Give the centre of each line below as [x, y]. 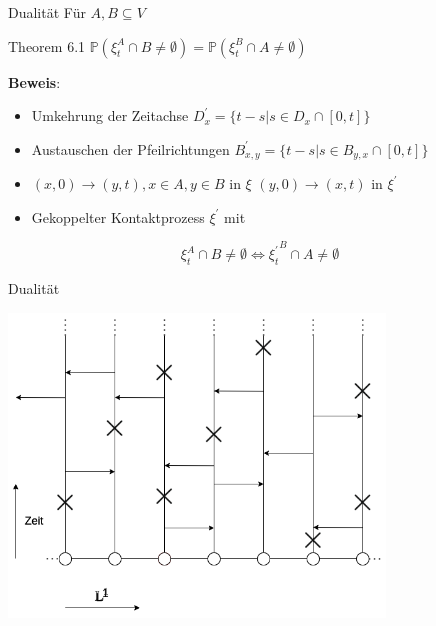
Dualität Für [47, 12]
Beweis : [34, 81]
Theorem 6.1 [47, 45]
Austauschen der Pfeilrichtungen [130, 148]
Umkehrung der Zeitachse [110, 115]
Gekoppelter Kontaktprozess [118, 216]
